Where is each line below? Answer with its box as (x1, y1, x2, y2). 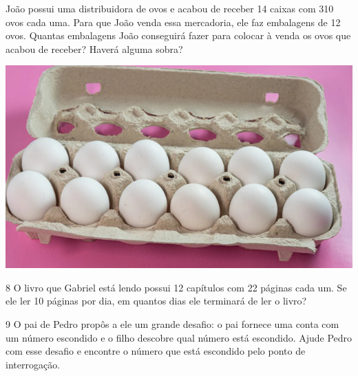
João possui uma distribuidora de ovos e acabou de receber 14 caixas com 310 (6, 1, 334, 15)
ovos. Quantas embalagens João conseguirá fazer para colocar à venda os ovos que (6, 28, 351, 43)
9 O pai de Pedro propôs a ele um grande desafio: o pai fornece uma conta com (6, 316, 339, 331)
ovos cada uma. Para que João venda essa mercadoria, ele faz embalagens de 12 (6, 14, 341, 29)
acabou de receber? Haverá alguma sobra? (6, 41, 183, 56)
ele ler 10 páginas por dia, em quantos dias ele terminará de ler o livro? (6, 294, 307, 308)
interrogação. (6, 357, 61, 371)
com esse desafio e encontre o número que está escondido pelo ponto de (6, 344, 306, 358)
